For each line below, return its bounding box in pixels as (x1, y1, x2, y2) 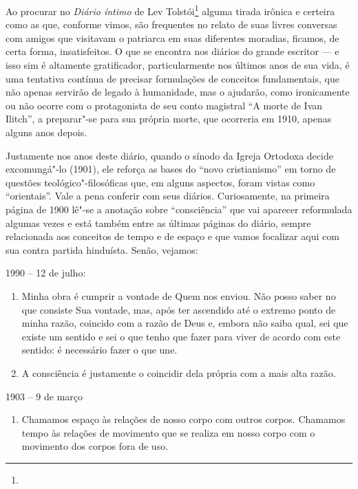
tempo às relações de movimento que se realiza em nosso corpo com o (21, 425, 315, 439)
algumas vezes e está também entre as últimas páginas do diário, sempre (6, 215, 311, 230)
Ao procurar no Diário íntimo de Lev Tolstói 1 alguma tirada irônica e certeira (6, 2, 335, 18)
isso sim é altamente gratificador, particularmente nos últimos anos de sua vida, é (6, 58, 350, 72)
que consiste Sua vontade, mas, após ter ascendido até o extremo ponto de (21, 302, 336, 316)
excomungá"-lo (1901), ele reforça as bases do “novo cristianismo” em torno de (6, 162, 336, 176)
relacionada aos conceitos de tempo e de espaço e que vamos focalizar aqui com (6, 229, 339, 243)
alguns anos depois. (6, 125, 87, 139)
